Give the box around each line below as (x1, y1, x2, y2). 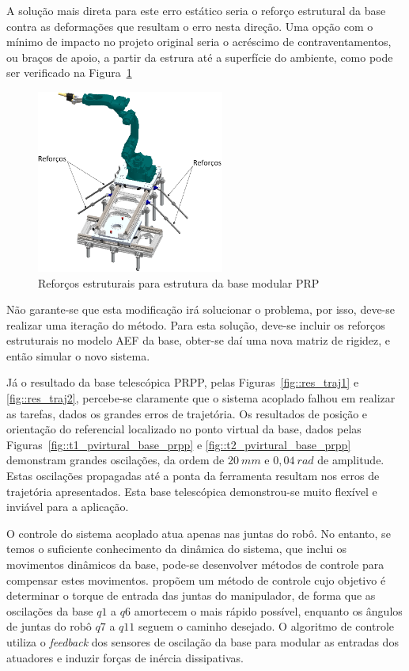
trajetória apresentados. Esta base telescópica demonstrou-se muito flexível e (6, 482, 377, 499)
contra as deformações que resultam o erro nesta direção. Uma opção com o (6, 17, 373, 34)
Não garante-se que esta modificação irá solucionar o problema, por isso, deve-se (6, 301, 395, 318)
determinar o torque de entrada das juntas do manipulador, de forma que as (6, 587, 376, 604)
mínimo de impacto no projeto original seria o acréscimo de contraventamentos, (6, 33, 392, 50)
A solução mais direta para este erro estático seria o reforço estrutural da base (6, 2, 386, 18)
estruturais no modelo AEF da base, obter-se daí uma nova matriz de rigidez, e (6, 332, 391, 349)
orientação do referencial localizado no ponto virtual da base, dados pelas (6, 421, 362, 437)
